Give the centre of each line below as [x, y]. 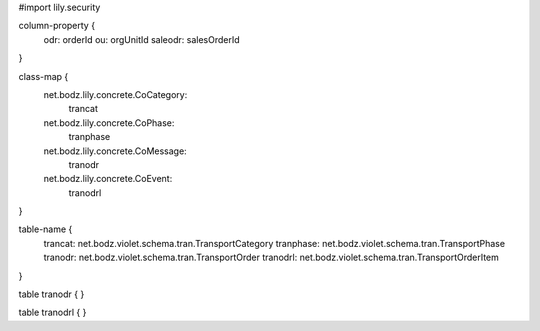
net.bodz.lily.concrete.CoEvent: [108, 179]
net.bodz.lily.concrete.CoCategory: [115, 94]
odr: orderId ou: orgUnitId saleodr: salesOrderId [141, 39]
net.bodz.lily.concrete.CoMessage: [115, 151]
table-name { [45, 229]
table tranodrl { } [52, 312]
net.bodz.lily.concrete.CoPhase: [109, 122]
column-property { [56, 26]
